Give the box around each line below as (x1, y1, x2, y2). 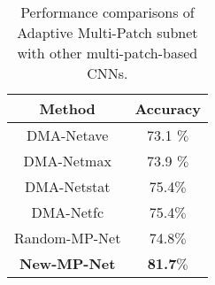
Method (39, 98, 96, 119)
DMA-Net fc (31, 202, 104, 222)
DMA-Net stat (25, 176, 111, 196)
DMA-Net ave (27, 125, 109, 145)
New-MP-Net (19, 253, 116, 273)
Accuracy (134, 98, 201, 119)
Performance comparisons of (20, 2, 195, 22)
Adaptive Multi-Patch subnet (17, 22, 198, 42)
